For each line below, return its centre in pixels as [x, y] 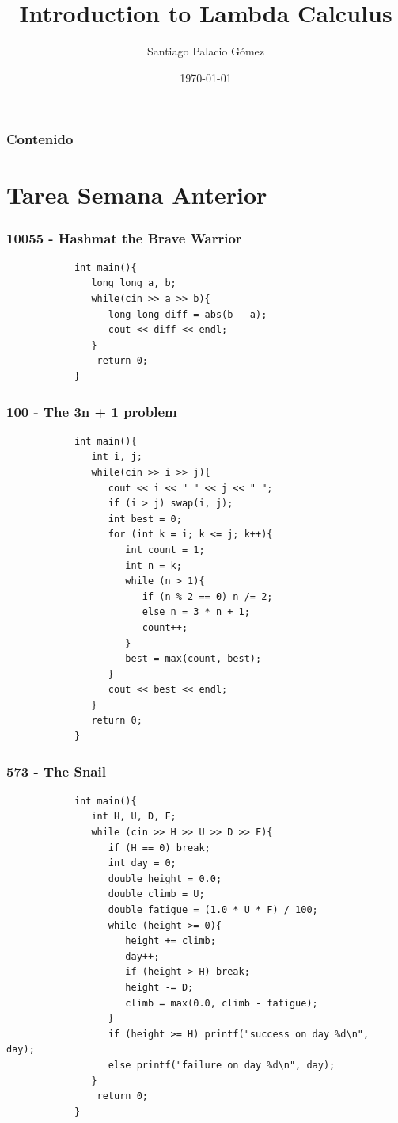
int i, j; [117, 457]
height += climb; [171, 941]
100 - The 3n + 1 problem [92, 411]
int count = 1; [165, 550]
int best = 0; [145, 519]
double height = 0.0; [165, 879]
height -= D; [159, 988]
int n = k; [154, 565]
